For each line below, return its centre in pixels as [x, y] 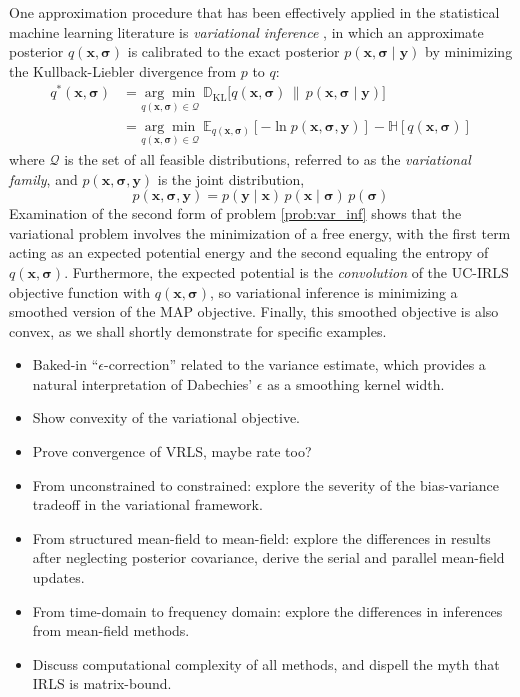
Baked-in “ [65, 364]
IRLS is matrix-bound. [102, 683]
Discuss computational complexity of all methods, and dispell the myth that [266, 663]
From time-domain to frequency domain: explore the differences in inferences [267, 610]
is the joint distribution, [231, 178]
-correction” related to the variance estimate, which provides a [295, 364]
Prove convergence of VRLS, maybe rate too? [172, 451]
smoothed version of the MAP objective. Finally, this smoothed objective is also [254, 311]
